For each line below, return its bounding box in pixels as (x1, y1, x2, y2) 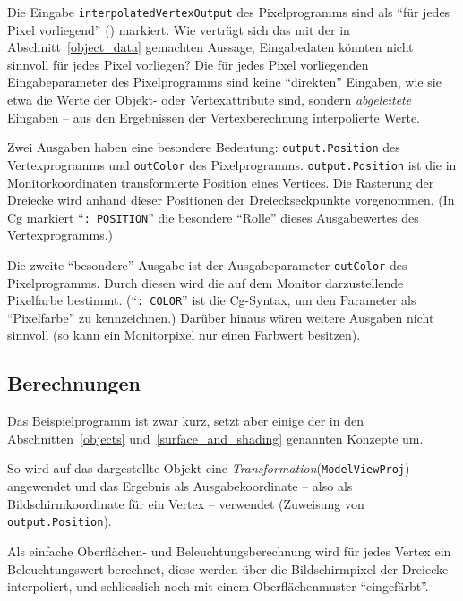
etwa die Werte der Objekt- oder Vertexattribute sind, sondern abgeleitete (7, 90, 412, 109)
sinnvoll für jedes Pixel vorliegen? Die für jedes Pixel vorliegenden (7, 55, 369, 73)
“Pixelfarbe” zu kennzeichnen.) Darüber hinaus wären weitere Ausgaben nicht (7, 308, 434, 326)
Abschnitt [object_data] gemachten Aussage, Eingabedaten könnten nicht (7, 38, 414, 56)
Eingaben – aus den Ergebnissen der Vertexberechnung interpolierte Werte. (7, 107, 420, 126)
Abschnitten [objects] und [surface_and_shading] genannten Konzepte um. (7, 428, 424, 447)
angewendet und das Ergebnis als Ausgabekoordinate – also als (7, 477, 353, 495)
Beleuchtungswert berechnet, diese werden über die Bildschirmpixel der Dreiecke (7, 559, 449, 578)
